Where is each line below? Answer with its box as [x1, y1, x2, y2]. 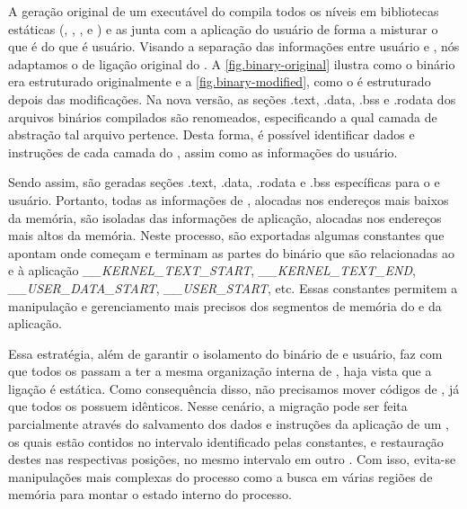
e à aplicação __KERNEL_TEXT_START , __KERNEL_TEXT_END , [8, 261, 416, 280]
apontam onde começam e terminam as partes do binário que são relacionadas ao [8, 243, 455, 262]
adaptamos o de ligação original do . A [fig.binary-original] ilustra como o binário [8, 54, 455, 73]
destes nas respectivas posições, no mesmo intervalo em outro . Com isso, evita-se [8, 450, 456, 469]
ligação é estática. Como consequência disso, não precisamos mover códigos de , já [8, 379, 460, 397]
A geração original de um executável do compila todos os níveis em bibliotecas [8, 2, 439, 20]
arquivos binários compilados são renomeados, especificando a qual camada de [8, 107, 437, 126]
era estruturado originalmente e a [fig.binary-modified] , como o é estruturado [8, 72, 431, 91]
